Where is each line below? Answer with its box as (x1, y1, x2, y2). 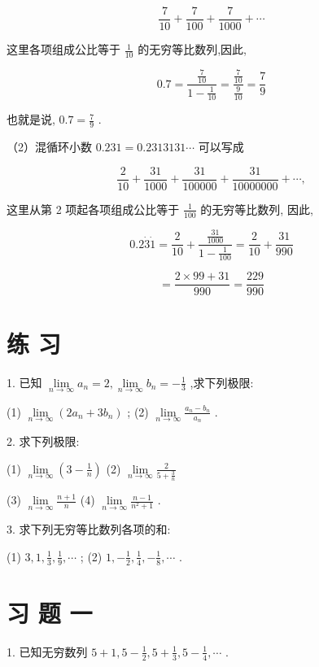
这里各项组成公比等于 (7, 41, 120, 58)
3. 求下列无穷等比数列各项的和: (7, 521, 171, 538)
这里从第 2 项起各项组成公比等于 (7, 200, 180, 217)
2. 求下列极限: (7, 432, 80, 449)
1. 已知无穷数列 (7, 643, 88, 660)
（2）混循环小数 (7, 138, 92, 155)
